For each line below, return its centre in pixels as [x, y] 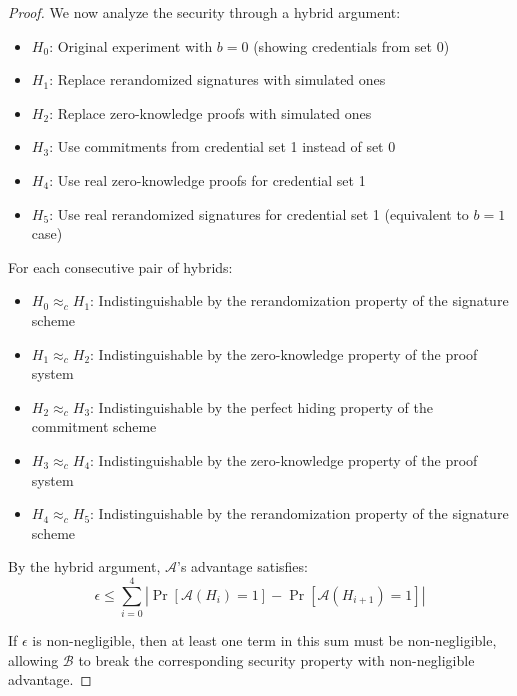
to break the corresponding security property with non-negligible [276, 659]
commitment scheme [94, 426]
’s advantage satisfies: [242, 566]
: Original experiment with [131, 45]
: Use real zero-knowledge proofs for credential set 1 [207, 179]
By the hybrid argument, [84, 566]
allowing [33, 659]
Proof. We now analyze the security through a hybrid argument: [204, 12]
